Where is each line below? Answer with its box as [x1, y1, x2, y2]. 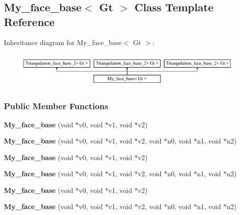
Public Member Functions [4, 100, 109, 112]
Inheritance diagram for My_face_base [4, 37, 122, 47]
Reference [4, 14, 55, 29]
